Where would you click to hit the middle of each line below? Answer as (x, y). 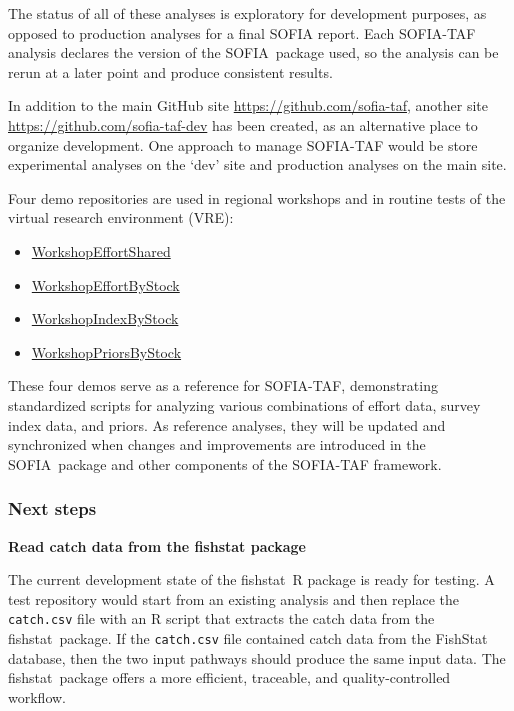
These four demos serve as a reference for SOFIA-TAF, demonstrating (223, 385)
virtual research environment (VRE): (121, 217)
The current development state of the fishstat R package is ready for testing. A (251, 579)
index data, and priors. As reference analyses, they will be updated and (227, 424)
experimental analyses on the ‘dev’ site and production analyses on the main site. (257, 164)
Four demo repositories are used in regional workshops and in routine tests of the (257, 197)
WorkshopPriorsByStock (106, 351)
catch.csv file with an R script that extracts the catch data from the (221, 618)
